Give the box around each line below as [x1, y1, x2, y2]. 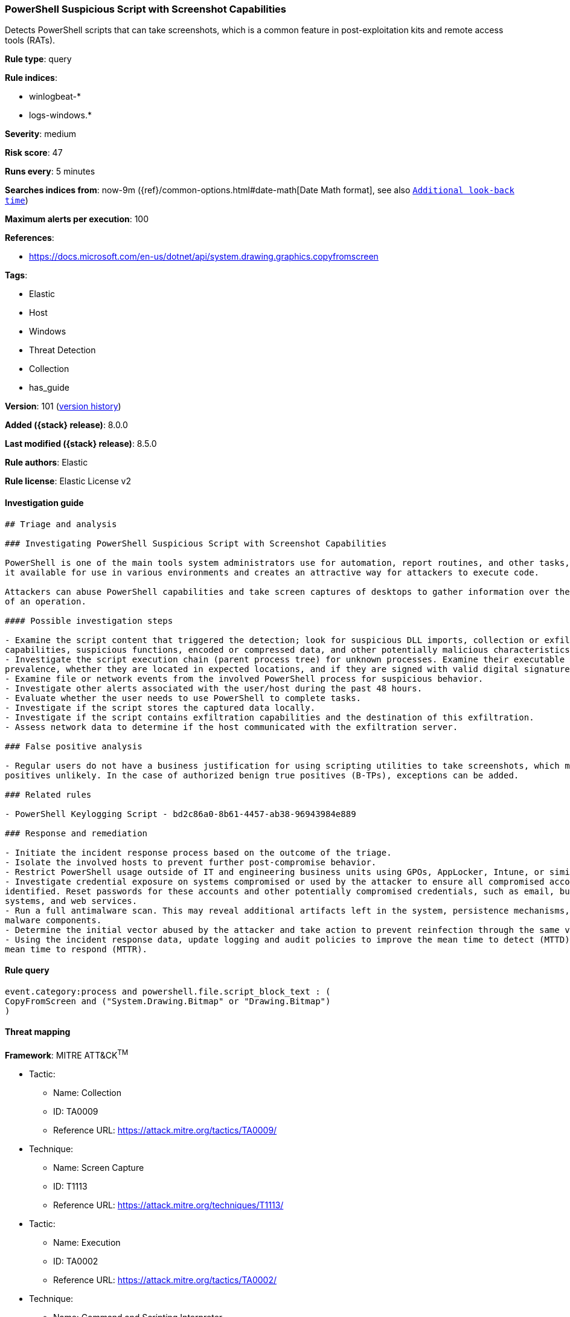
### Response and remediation [5, 828, 148, 838]
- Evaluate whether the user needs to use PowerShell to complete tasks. [5, 693, 362, 703]
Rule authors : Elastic [5, 457, 88, 468]
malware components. [5, 915, 102, 925]
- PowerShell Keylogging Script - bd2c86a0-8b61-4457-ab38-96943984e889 [5, 809, 356, 819]
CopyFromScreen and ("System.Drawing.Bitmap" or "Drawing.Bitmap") [5, 996, 331, 1006]
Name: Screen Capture [53, 1162, 144, 1173]
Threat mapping [5, 1027, 71, 1037]
